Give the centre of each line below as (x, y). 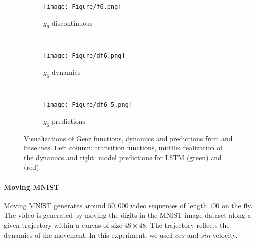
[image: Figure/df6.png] (84, 56)
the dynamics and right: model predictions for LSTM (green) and (123, 157)
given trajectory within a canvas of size (63, 224)
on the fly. (237, 205)
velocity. (225, 234)
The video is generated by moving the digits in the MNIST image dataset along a (128, 215)
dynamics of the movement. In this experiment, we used (89, 234)
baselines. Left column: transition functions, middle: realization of (123, 148)
